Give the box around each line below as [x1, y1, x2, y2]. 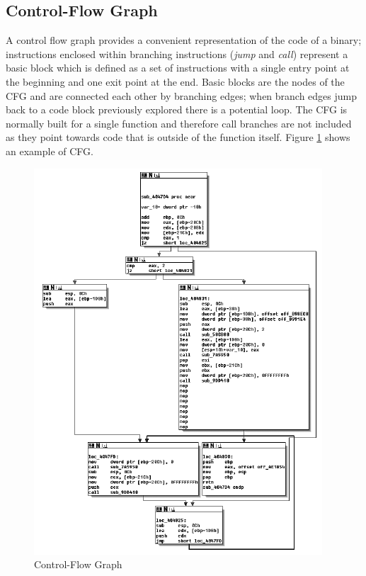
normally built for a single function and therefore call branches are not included [6, 115, 352, 130]
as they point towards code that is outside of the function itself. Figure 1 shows [6, 130, 350, 145]
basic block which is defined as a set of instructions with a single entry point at [6, 60, 350, 75]
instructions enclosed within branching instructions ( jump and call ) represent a [6, 46, 348, 61]
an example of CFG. [6, 143, 93, 158]
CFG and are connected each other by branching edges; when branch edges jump [6, 88, 358, 103]
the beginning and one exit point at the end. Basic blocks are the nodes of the [6, 74, 345, 89]
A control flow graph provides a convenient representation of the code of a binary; [6, 33, 362, 47]
